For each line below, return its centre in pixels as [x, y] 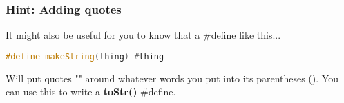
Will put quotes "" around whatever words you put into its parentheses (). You [172, 78]
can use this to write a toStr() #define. [91, 92]
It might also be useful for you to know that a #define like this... [143, 35]
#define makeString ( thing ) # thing [85, 56]
